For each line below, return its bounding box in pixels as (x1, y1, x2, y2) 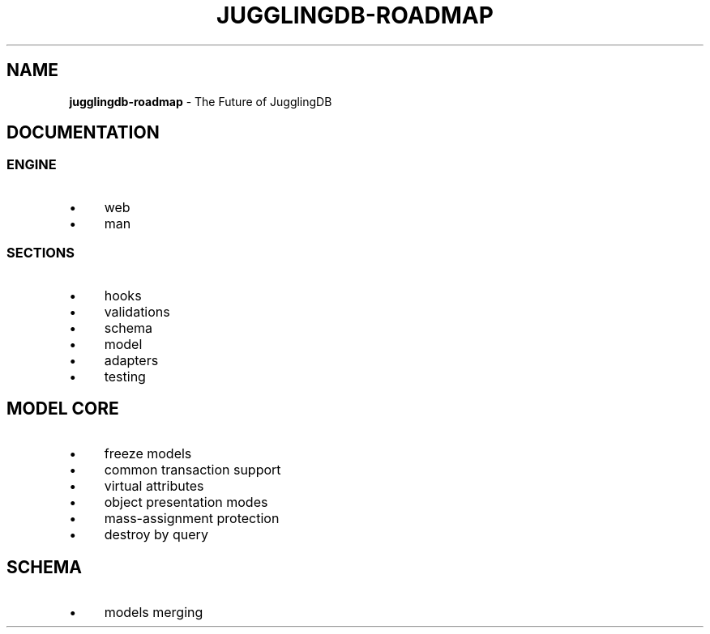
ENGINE (6, 156, 57, 173)
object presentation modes (104, 494, 268, 511)
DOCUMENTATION (6, 122, 160, 143)
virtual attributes (104, 478, 204, 495)
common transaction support (104, 462, 281, 479)
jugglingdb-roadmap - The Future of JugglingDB (69, 94, 332, 109)
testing (104, 368, 146, 385)
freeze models (104, 445, 192, 462)
